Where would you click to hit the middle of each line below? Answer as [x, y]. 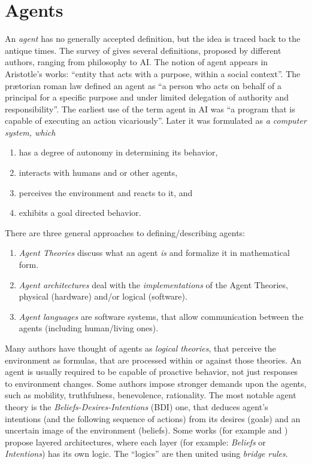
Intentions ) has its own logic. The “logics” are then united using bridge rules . [146, 454]
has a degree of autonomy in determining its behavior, [118, 152]
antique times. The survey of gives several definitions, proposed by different [143, 50]
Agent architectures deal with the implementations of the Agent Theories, [153, 284]
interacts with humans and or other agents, [98, 173]
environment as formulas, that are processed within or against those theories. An [153, 360]
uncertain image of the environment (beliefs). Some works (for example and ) [146, 430]
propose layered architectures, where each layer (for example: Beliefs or [135, 442]
